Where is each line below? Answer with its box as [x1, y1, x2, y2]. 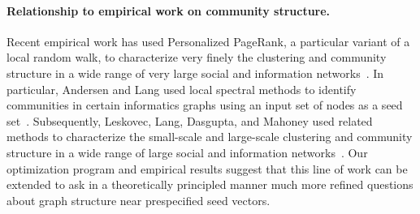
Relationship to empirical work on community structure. [6, 2, 331, 19]
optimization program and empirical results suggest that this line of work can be [6, 160, 408, 177]
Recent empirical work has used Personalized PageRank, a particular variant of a [6, 32, 410, 49]
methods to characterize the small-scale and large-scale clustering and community [6, 128, 413, 145]
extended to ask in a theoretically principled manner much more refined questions [6, 176, 414, 193]
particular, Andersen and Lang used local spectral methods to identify [6, 80, 357, 97]
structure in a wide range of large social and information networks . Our [6, 143, 368, 160]
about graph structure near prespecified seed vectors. [6, 191, 271, 208]
